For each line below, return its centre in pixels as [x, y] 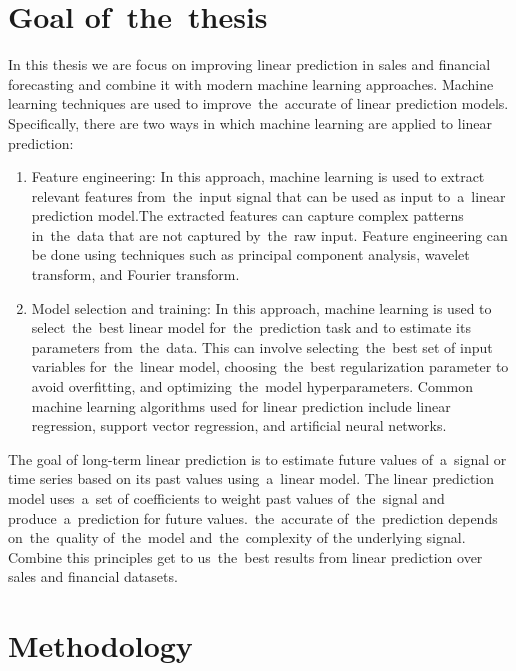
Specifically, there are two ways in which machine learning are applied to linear [250, 122]
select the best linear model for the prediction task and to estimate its [251, 327]
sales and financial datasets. [93, 576]
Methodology [100, 645]
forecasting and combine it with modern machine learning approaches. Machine [251, 83]
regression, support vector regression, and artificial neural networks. [239, 425]
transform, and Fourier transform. [135, 274]
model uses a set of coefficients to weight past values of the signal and [226, 498]
